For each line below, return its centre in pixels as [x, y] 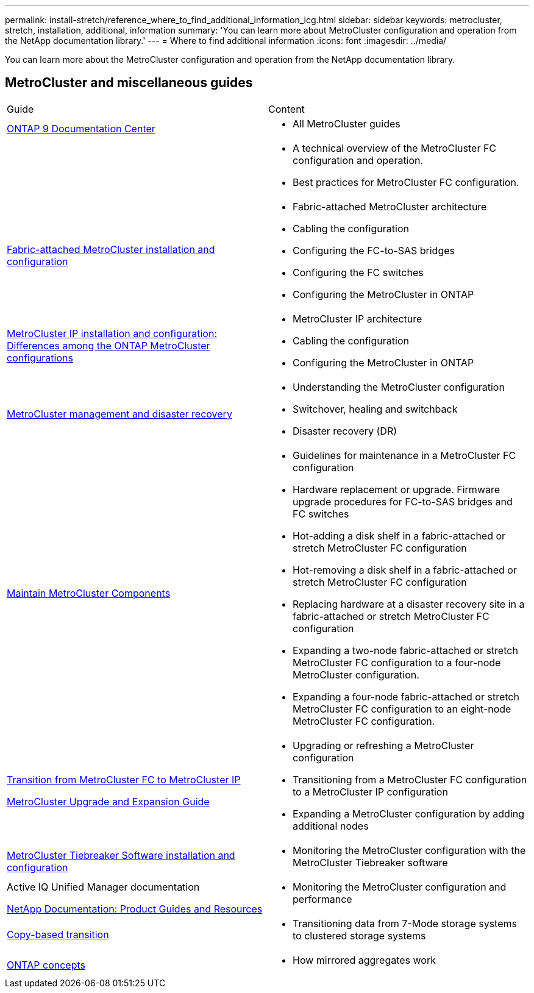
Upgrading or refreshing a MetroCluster [383, 745]
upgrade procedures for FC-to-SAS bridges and [403, 501]
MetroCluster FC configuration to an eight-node [402, 709]
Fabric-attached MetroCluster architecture [390, 206]
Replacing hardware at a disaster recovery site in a [409, 604]
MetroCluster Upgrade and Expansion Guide [108, 801]
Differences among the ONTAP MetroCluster [109, 345]
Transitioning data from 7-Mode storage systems [405, 923]
